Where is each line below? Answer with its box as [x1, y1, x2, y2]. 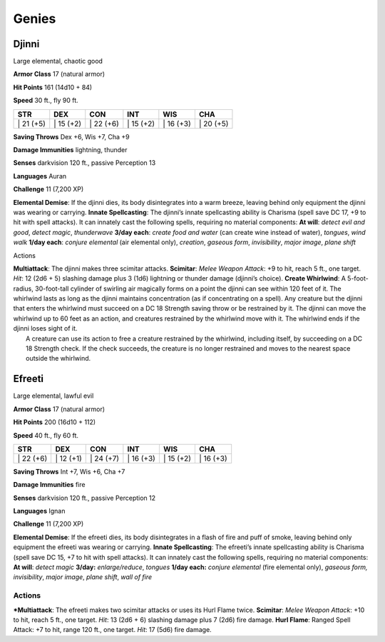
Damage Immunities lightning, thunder [13, 146, 128, 154]
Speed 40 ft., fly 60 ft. [13, 431, 78, 439]
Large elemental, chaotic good [13, 57, 103, 66]
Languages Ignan [13, 507, 66, 516]
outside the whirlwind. [26, 354, 91, 363]
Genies [13, 11, 56, 26]
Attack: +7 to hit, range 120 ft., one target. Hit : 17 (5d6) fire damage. [13, 626, 212, 634]
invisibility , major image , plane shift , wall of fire [13, 573, 153, 581]
